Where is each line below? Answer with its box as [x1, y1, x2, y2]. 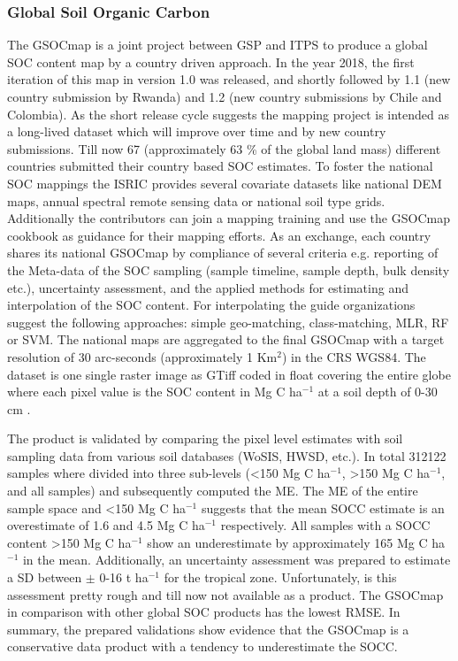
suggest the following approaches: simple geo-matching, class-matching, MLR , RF [7, 312, 449, 331]
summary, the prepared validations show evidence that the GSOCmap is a [7, 619, 409, 638]
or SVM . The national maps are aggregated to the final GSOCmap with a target [7, 330, 445, 349]
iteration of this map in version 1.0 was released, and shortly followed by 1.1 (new [7, 70, 451, 88]
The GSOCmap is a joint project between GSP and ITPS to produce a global [7, 35, 428, 54]
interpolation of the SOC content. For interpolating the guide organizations [7, 296, 416, 314]
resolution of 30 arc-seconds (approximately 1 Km [7, 347, 278, 365]
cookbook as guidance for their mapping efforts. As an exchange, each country [7, 226, 431, 244]
